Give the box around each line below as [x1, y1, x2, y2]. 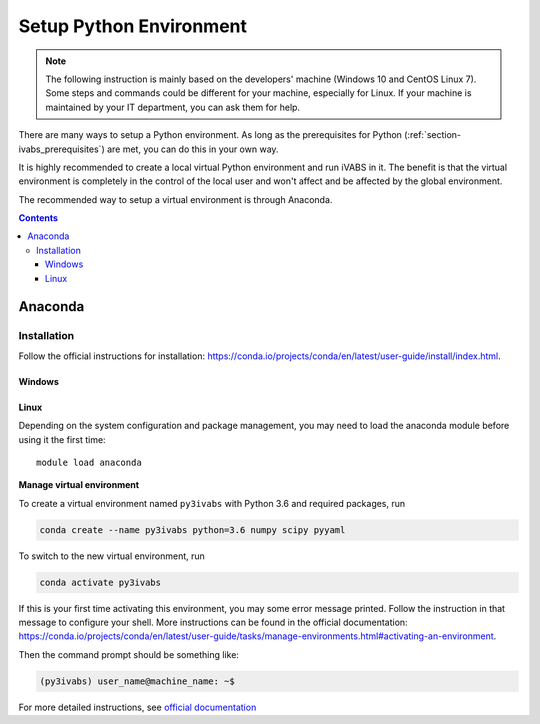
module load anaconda [36, 456, 142, 468]
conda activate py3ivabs [39, 576, 162, 588]
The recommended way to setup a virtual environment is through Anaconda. [18, 193, 333, 205]
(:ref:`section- [403, 129, 462, 141]
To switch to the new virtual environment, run [18, 550, 205, 562]
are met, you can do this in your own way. [106, 143, 279, 155]
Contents [18, 212, 59, 224]
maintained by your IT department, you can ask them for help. [45, 101, 300, 113]
